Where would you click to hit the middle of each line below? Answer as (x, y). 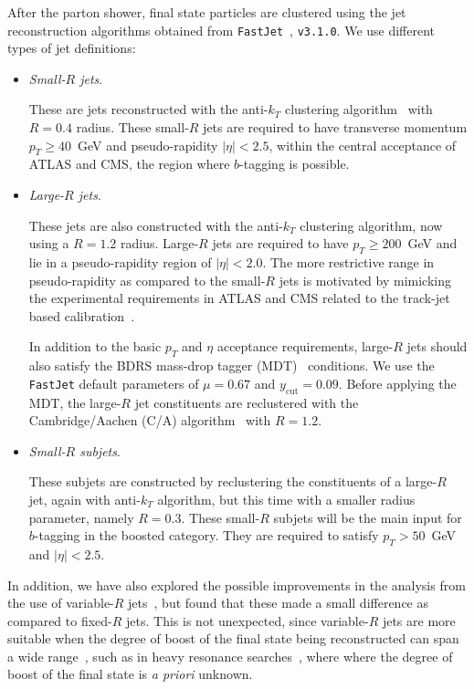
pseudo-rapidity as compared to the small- (147, 280)
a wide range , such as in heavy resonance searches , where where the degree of (230, 656)
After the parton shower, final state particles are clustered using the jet (207, 12)
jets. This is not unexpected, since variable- (248, 620)
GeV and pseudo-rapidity (148, 145)
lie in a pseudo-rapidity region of (120, 262)
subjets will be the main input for (368, 517)
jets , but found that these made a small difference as (279, 603)
